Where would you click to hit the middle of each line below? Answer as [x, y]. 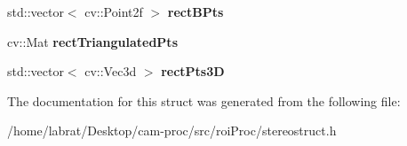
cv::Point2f [114, 12]
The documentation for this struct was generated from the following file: [204, 100]
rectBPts [196, 12]
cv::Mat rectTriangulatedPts [92, 41]
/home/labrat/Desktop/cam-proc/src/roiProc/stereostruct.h [172, 131]
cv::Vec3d [111, 71]
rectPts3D [193, 71]
